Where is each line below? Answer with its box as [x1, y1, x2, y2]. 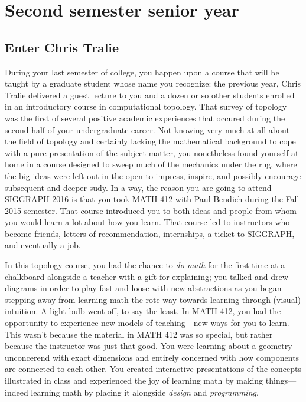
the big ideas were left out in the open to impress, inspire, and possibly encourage [5, 169, 301, 182]
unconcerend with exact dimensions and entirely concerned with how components [5, 351, 300, 363]
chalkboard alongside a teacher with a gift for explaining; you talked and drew [5, 270, 288, 282]
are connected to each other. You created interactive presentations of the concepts [5, 363, 302, 375]
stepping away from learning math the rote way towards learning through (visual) [5, 293, 301, 305]
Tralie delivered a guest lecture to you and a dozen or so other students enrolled [5, 88, 295, 101]
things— [265, 374, 297, 387]
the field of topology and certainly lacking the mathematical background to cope [5, 135, 296, 147]
